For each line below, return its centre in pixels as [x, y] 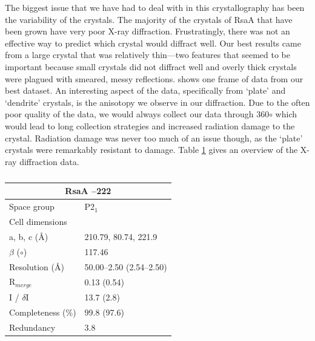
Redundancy [32, 327]
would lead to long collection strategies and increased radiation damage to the [150, 125]
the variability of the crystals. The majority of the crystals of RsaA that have [149, 19]
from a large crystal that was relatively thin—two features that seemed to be [148, 55]
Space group [32, 206]
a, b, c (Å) [29, 236]
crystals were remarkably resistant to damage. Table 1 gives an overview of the [151, 150]
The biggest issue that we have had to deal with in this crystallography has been [155, 7]
